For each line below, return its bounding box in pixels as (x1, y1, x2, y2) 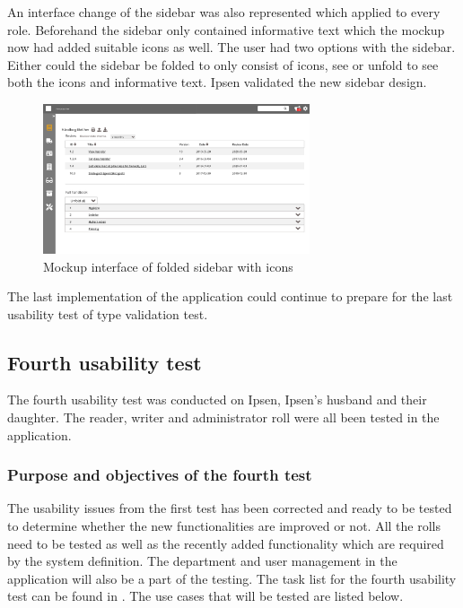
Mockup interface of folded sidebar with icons (43, 256, 293, 275)
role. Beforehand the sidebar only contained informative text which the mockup (7, 20, 445, 39)
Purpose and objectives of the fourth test (7, 464, 312, 486)
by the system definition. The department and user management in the (7, 552, 397, 570)
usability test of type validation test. (7, 304, 208, 323)
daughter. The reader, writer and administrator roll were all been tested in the (7, 408, 440, 427)
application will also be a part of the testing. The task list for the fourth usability (7, 569, 457, 587)
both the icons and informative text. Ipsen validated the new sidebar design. (7, 73, 427, 91)
